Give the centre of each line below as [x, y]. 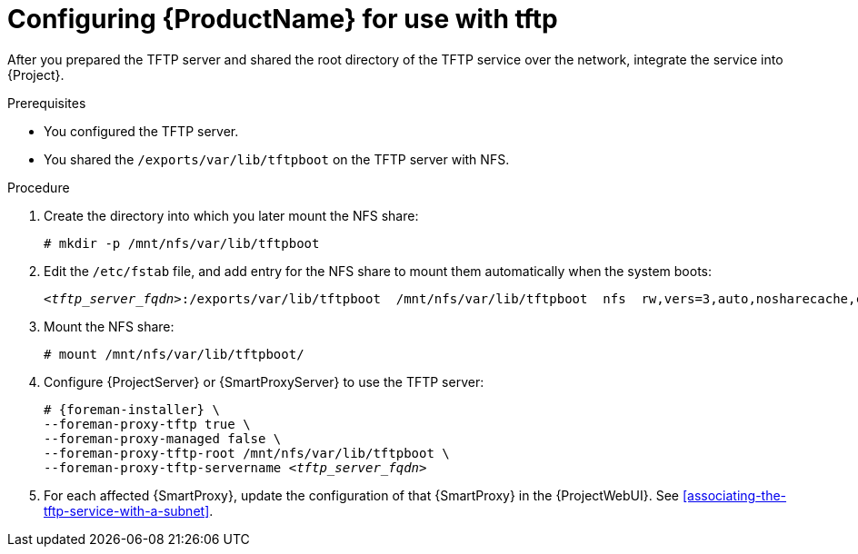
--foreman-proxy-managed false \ [163, 438]
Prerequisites [47, 103]
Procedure [39, 187]
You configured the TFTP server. [141, 131]
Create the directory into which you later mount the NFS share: [231, 215]
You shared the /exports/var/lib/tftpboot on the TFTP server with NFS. [277, 159]
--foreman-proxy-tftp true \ [147, 424]
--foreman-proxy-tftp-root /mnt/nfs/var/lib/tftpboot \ [247, 453]
